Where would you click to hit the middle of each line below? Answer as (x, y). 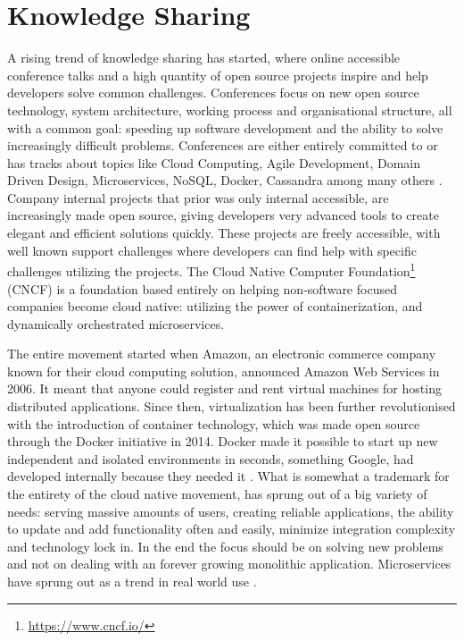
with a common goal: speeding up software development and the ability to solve (225, 127)
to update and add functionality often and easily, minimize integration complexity (232, 529)
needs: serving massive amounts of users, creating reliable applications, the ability (231, 511)
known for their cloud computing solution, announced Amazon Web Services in (224, 371)
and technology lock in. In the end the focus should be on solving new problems (225, 546)
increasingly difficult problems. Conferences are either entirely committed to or (223, 145)
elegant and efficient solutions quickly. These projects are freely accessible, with (224, 233)
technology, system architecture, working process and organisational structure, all (230, 110)
